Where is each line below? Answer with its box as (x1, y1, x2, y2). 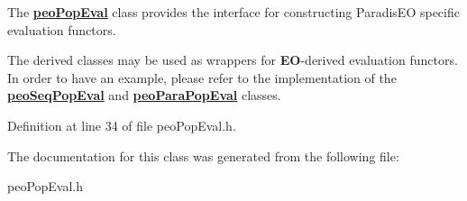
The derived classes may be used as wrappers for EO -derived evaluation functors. (7, 50, 458, 69)
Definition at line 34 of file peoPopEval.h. (7, 115, 236, 134)
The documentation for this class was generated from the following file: (7, 146, 399, 165)
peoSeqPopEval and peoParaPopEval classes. (7, 86, 281, 105)
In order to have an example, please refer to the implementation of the (7, 68, 397, 87)
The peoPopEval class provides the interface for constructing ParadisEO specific (7, 3, 460, 21)
